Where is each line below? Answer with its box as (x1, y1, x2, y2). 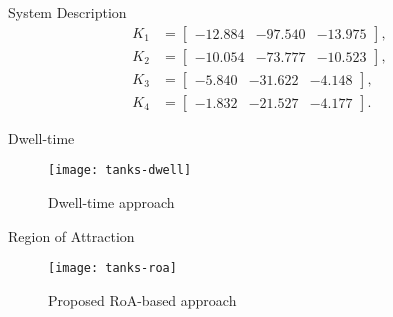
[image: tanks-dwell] (48, 163, 192, 178)
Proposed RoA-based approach (48, 289, 237, 310)
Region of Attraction (8, 225, 135, 246)
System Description (8, 2, 127, 22)
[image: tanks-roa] (48, 261, 177, 276)
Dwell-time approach (48, 191, 175, 212)
